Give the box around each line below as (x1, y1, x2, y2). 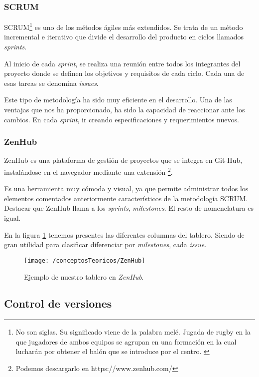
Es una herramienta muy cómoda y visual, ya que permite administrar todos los (4, 183, 249, 194)
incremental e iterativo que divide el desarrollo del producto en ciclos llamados (4, 31, 244, 42)
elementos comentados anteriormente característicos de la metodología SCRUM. (4, 193, 248, 203)
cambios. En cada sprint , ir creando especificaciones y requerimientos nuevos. (4, 114, 239, 124)
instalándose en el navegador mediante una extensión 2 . (4, 165, 173, 177)
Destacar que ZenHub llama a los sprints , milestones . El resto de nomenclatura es (4, 203, 254, 213)
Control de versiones (4, 296, 112, 311)
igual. (4, 213, 21, 223)
